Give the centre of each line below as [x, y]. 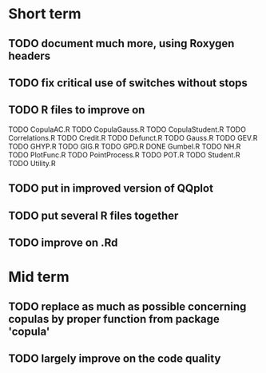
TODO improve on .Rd [63, 242]
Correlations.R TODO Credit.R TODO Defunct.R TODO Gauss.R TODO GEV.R [133, 137]
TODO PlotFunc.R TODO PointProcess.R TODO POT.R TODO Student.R [124, 155]
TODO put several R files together [93, 215]
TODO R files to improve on [77, 110]
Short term [45, 14]
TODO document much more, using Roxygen [121, 44]
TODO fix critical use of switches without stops [128, 83]
